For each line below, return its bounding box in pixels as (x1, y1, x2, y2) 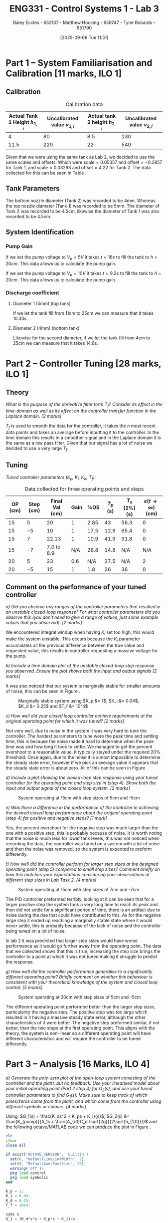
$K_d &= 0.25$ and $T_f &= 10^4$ (18, 703, 88, 709)
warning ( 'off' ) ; (10, 1166, 44, 1171)
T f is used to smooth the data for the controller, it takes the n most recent (5, 423, 156, 430)
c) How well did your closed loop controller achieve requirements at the (5, 713, 153, 719)
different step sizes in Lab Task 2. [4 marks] (5, 877, 97, 883)
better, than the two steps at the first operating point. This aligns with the (5, 1025, 156, 1031)
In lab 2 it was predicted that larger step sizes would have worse (5, 938, 138, 944)
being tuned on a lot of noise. (5, 928, 66, 934)
